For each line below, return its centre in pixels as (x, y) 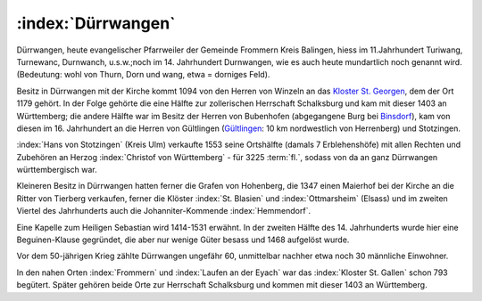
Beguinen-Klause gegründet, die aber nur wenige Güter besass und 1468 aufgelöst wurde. (183, 240)
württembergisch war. (57, 170)
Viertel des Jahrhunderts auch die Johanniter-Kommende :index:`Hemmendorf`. (164, 211)
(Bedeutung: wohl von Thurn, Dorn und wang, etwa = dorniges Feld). (143, 75)
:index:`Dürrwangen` (96, 23)
